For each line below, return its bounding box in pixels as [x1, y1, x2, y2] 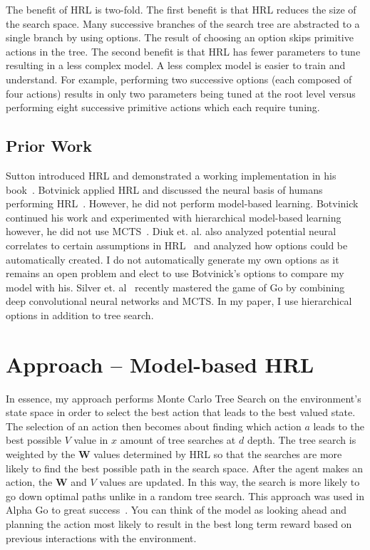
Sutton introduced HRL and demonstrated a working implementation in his [6, 167, 336, 182]
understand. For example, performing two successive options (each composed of [6, 71, 352, 86]
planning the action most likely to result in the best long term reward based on [6, 516, 352, 531]
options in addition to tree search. [6, 307, 154, 322]
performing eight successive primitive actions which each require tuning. [6, 100, 320, 115]
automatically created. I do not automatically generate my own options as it [6, 251, 339, 266]
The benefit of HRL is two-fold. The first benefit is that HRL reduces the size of [6, 2, 356, 16]
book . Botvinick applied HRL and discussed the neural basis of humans [6, 182, 323, 197]
